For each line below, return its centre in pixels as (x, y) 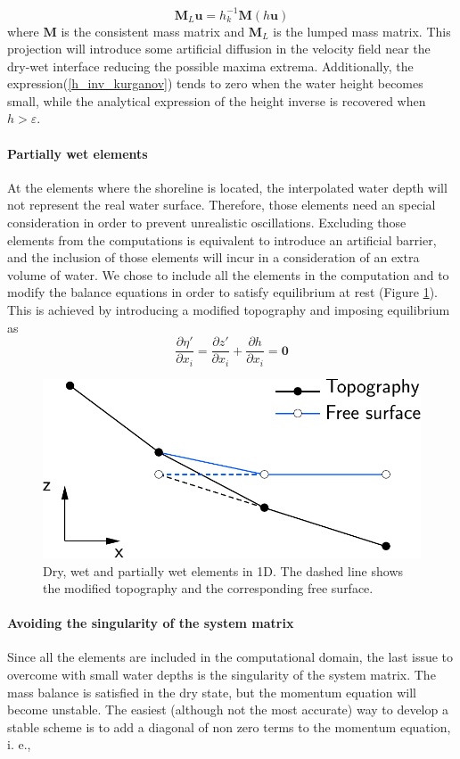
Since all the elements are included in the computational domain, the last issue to (230, 657)
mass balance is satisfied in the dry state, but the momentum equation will (212, 692)
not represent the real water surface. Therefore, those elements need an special (222, 205)
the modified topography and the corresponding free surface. (208, 588)
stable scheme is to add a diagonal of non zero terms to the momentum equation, (229, 726)
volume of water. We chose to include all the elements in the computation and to (228, 274)
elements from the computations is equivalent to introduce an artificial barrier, (222, 239)
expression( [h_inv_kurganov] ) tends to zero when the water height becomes (215, 83)
